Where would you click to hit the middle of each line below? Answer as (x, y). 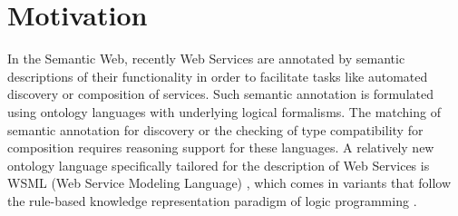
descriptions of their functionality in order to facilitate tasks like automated (218, 76)
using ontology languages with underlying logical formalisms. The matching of (224, 111)
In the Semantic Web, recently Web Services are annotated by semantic (206, 59)
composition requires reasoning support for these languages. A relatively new (221, 147)
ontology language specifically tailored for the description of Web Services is (219, 165)
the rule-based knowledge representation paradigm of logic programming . (212, 200)
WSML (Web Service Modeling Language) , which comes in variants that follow (229, 183)
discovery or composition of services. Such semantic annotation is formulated (220, 94)
